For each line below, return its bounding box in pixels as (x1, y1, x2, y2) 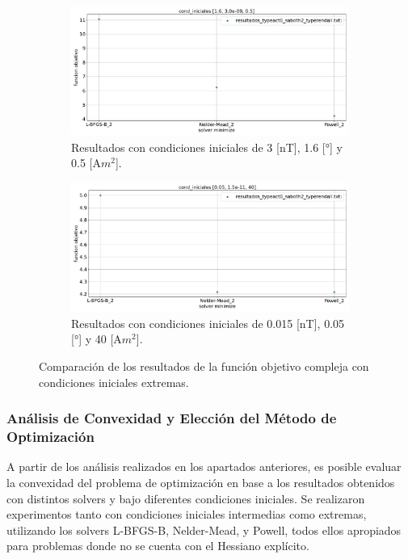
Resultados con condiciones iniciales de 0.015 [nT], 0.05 (71, 314, 345, 331)
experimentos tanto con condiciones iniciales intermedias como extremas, (6, 506, 367, 523)
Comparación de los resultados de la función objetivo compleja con (39, 358, 369, 375)
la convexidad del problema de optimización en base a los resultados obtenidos (6, 473, 395, 490)
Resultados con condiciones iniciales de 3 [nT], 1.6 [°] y (71, 138, 343, 155)
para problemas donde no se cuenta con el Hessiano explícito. (6, 537, 309, 554)
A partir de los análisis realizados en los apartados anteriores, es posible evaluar (6, 458, 402, 475)
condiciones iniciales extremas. (39, 373, 189, 390)
